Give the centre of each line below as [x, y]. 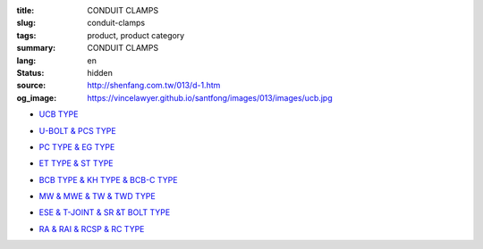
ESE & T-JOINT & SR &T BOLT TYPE [105, 212]
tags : [26, 35]
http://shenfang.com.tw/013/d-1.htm [154, 86]
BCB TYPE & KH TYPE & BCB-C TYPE [108, 179]
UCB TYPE [59, 114]
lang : [26, 60]
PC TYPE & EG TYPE [77, 146]
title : [25, 10]
